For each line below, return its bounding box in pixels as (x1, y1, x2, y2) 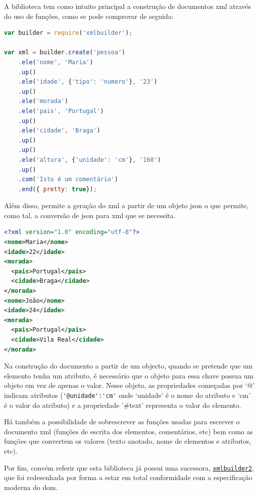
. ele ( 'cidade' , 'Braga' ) (18, 127, 101, 134)
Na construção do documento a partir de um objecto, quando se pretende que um (4, 361, 253, 371)
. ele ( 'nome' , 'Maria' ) (18, 58, 94, 66)
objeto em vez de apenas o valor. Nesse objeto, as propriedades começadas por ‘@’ (4, 380, 255, 390)
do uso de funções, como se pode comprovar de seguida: (4, 10, 174, 21)
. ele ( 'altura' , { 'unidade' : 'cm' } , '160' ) (18, 156, 161, 163)
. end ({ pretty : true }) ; (18, 185, 97, 193)
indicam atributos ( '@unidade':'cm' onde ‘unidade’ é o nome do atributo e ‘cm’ (4, 389, 251, 400)
